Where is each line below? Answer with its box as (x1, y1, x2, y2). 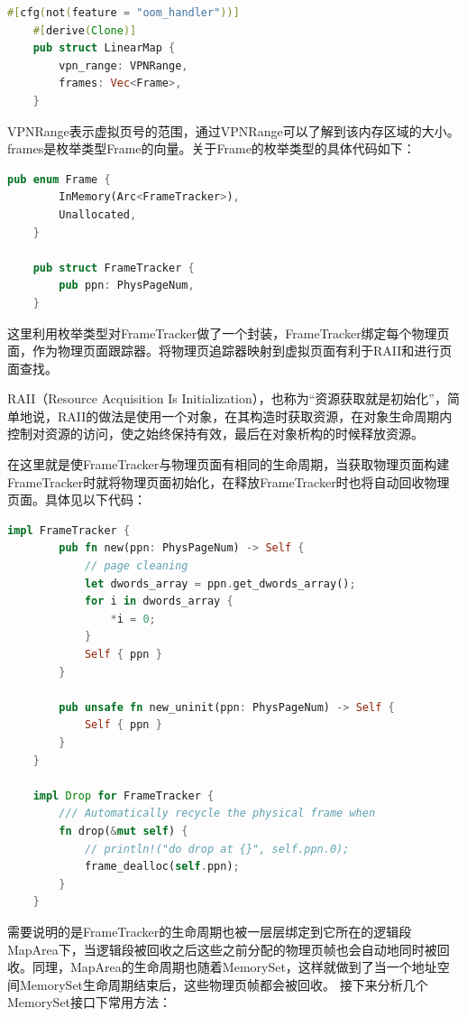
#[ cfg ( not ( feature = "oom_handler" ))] (7, 6, 240, 19)
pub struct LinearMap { (32, 42, 176, 55)
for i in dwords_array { (84, 595, 233, 608)
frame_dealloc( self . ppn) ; (84, 860, 240, 874)
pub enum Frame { (7, 172, 111, 186)
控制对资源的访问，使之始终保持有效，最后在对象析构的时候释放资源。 (7, 424, 424, 443)
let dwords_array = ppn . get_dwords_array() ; (84, 577, 356, 590)
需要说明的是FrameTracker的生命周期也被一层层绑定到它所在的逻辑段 (7, 921, 412, 940)
